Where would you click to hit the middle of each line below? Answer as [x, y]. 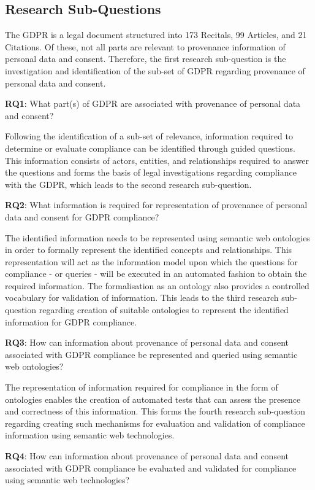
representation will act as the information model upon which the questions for [151, 261]
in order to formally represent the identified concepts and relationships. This [149, 250]
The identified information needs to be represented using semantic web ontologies [157, 237]
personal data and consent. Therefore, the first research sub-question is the [146, 59]
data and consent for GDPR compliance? [82, 216]
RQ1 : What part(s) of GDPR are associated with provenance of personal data [153, 103]
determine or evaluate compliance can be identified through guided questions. [150, 148]
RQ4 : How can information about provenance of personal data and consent [147, 456]
